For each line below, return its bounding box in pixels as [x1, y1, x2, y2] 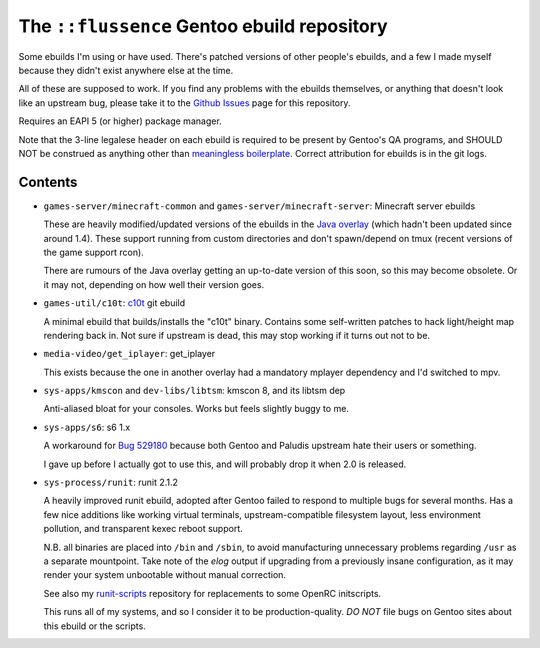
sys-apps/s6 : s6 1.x [43, 421, 131, 433]
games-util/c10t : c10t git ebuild [43, 297, 186, 309]
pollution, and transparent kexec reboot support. [43, 523, 244, 535]
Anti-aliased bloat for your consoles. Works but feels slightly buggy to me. [43, 403, 350, 415]
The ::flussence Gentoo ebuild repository [18, 15, 389, 37]
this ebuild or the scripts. [43, 620, 147, 632]
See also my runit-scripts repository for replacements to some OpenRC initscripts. [43, 587, 382, 599]
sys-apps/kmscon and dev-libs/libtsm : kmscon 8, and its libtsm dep [43, 385, 346, 397]
